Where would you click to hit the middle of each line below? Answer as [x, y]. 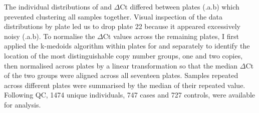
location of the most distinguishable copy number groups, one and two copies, [123, 55]
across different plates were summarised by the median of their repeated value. [125, 85]
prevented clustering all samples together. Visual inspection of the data [113, 16]
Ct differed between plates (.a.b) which [180, 6]
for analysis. [23, 104]
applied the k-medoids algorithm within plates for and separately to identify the [127, 46]
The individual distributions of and [58, 6]
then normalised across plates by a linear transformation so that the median [121, 65]
